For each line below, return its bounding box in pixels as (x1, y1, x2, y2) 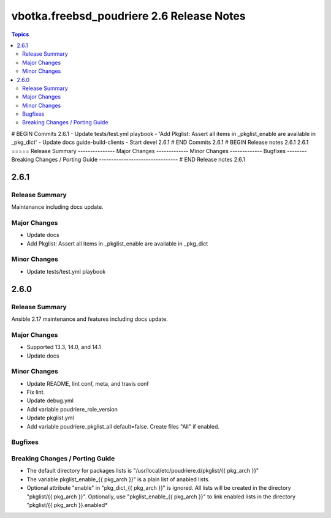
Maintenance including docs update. (11, 203, 104, 211)
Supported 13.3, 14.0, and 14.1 (26, 343, 101, 351)
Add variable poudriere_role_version (26, 405, 118, 413)
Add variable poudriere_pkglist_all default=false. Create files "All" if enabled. (26, 422, 220, 430)
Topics (11, 31, 29, 38)
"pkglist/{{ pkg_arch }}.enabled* (26, 501, 108, 508)
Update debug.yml (26, 397, 74, 404)
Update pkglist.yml (26, 414, 74, 422)
